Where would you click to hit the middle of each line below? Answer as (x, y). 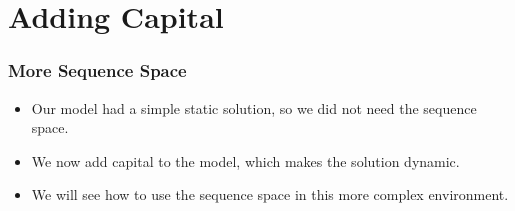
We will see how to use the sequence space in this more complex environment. (270, 194)
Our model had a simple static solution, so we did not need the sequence (254, 107)
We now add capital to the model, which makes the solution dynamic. (245, 160)
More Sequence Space (97, 70)
